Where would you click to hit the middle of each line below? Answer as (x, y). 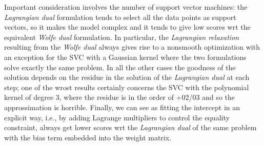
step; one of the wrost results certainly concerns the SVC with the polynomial (127, 87)
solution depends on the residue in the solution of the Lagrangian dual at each (127, 77)
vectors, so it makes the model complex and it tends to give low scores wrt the (127, 27)
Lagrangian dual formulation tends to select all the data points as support (120, 17)
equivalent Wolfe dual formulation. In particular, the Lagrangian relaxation (122, 37)
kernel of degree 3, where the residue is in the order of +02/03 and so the (119, 97)
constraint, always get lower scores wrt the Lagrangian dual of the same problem (130, 127)
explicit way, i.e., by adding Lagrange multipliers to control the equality (117, 117)
